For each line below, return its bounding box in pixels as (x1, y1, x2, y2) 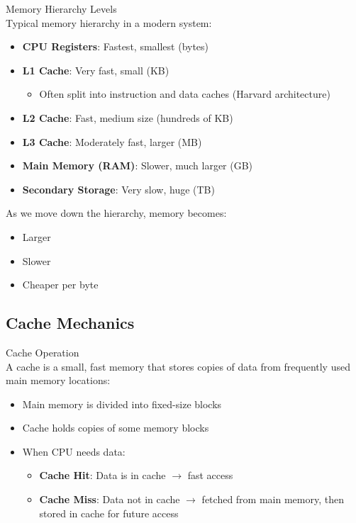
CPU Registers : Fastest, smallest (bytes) (22, 39, 209, 54)
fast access (187, 468, 233, 483)
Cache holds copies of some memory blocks (22, 420, 209, 435)
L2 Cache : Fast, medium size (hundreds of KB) (22, 110, 233, 125)
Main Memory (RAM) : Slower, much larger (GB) (22, 158, 253, 173)
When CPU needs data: (22, 444, 126, 459)
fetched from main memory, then (201, 492, 344, 507)
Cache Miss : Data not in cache (39, 492, 180, 507)
